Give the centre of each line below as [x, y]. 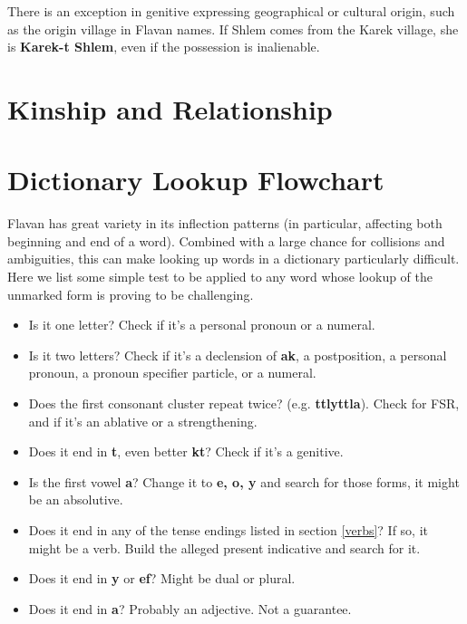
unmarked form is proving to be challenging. [131, 294]
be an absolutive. [76, 499]
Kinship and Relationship [170, 108]
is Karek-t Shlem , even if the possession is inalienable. [164, 47]
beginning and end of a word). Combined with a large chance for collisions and [226, 240]
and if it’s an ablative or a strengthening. [143, 421]
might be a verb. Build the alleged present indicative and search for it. [224, 547]
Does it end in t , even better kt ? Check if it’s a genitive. [186, 451]
